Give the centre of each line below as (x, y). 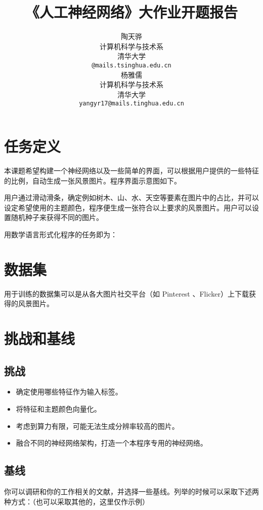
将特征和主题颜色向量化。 (58, 408)
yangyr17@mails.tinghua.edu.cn (131, 104)
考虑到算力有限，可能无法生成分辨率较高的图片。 (97, 426)
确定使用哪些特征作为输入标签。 (69, 392)
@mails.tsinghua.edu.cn (131, 65)
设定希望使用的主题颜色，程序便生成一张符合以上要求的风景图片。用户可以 (128, 207)
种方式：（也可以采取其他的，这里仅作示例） (77, 501)
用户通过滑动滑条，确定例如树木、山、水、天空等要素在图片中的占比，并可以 (131, 197)
